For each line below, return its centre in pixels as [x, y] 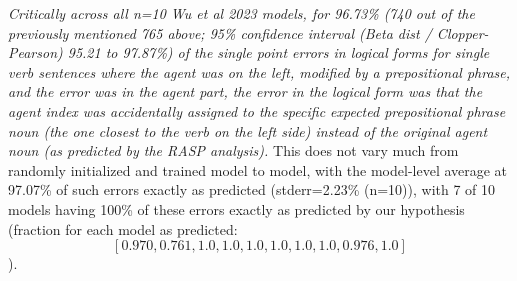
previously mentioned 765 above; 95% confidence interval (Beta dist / [220, 32]
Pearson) [35, 52]
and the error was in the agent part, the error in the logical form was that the [245, 91]
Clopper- [462, 32]
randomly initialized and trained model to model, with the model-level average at [258, 169]
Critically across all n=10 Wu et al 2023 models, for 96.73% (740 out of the [241, 13]
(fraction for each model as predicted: [123, 228]
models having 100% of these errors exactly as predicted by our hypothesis [236, 208]
